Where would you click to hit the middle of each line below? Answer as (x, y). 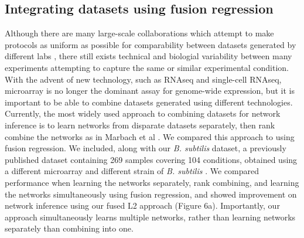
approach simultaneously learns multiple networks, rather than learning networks (150, 217)
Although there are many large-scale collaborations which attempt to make (139, 33)
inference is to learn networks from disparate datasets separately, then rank (140, 125)
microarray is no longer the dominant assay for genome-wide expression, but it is (150, 91)
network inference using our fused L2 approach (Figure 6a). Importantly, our (142, 205)
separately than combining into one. (69, 228)
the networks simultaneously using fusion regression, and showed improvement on (151, 194)
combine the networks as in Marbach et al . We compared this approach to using (150, 136)
